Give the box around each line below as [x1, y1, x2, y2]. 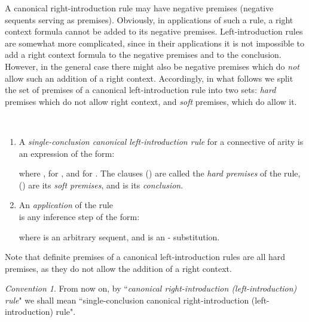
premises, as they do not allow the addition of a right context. [5, 262, 232, 274]
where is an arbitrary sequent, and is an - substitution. [19, 230, 220, 243]
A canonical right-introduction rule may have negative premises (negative [5, 2, 274, 14]
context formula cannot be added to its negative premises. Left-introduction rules [5, 25, 303, 38]
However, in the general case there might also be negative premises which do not [5, 60, 299, 72]
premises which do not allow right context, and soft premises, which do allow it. [5, 95, 297, 107]
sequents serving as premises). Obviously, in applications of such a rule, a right [5, 13, 293, 26]
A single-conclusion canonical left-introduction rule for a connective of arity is [19, 135, 304, 147]
